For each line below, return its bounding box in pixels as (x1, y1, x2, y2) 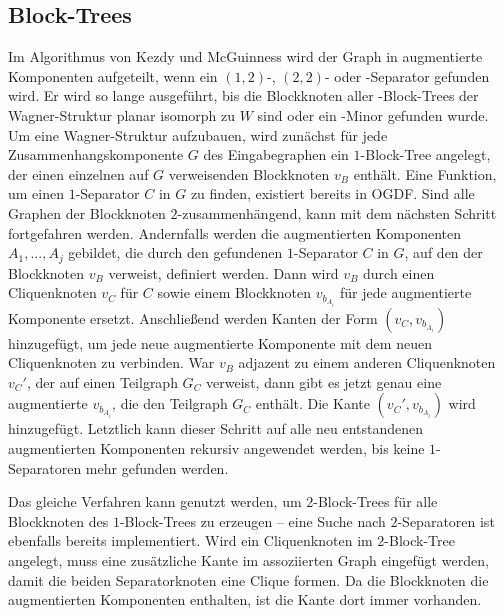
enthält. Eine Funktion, (353, 163, 497, 184)
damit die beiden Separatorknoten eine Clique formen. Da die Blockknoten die (8, 569, 489, 590)
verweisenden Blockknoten (168, 163, 330, 184)
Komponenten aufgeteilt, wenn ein (8, 65, 218, 86)
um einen (8, 183, 64, 204)
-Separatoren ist (397, 510, 495, 531)
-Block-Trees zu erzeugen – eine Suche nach (119, 510, 386, 531)
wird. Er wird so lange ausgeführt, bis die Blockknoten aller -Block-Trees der (8, 85, 479, 106)
